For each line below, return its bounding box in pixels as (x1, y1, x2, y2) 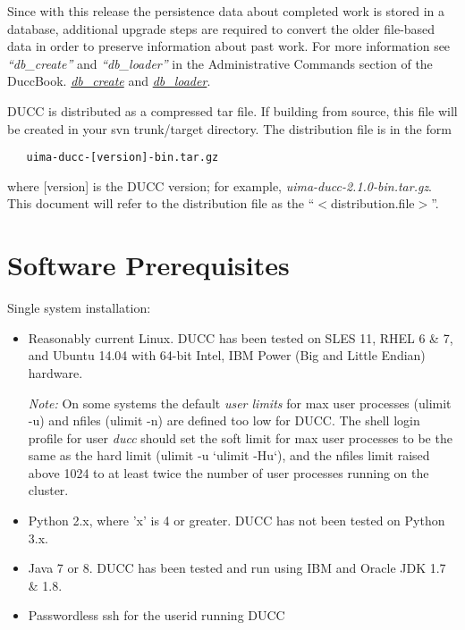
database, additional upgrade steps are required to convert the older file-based (7, 19, 435, 38)
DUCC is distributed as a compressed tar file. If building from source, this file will (7, 101, 458, 120)
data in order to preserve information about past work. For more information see (7, 37, 451, 55)
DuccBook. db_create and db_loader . (7, 71, 211, 90)
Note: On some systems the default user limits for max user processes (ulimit (28, 393, 452, 412)
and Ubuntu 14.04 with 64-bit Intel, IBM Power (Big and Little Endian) (28, 346, 426, 365)
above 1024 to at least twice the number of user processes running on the (28, 463, 429, 482)
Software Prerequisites (7, 247, 290, 283)
